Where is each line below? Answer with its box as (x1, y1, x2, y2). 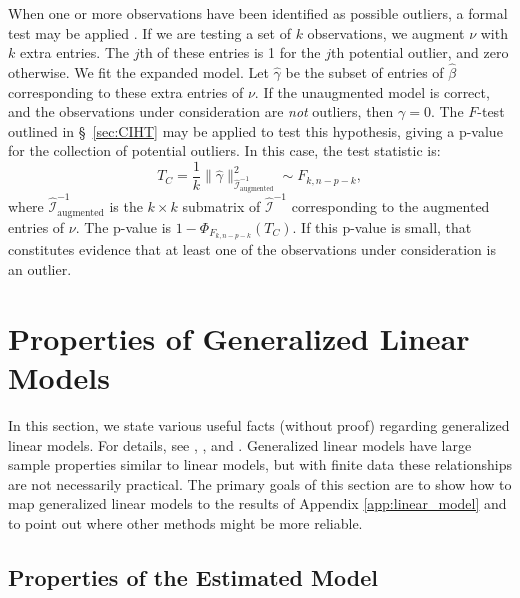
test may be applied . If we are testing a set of (8, 22, 291, 43)
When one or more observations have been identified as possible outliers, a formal (8, 3, 508, 23)
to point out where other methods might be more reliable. (8, 512, 363, 533)
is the (109, 196, 143, 217)
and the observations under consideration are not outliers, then (8, 101, 394, 122)
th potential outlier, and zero (331, 42, 509, 63)
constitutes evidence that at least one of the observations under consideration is (8, 239, 496, 260)
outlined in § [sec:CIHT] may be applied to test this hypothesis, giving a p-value (8, 120, 503, 141)
